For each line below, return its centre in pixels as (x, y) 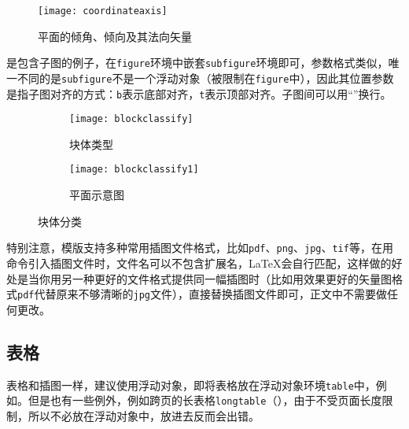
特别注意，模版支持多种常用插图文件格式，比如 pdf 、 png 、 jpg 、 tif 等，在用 (200, 248)
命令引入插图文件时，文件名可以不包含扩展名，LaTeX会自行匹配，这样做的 (199, 263)
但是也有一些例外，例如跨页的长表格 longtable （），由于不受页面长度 (205, 400)
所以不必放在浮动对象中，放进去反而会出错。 (144, 415)
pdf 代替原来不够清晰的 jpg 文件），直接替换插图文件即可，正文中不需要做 (202, 294)
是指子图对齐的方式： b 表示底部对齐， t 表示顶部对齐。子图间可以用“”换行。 (199, 93)
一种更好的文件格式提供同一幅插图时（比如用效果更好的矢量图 (232, 278)
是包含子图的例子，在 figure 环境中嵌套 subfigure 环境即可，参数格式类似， (197, 63)
